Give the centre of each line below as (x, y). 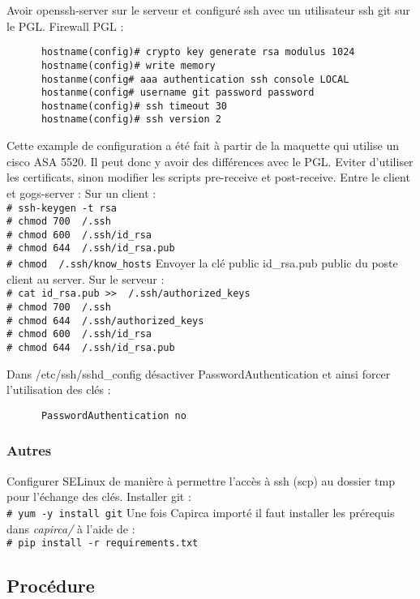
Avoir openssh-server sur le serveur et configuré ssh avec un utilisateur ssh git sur (208, 10)
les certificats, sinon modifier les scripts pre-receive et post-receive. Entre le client (208, 177)
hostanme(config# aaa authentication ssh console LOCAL (195, 79)
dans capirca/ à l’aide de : (71, 528)
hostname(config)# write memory (128, 65)
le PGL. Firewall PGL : (65, 26)
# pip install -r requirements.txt (103, 543)
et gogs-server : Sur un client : (81, 193)
